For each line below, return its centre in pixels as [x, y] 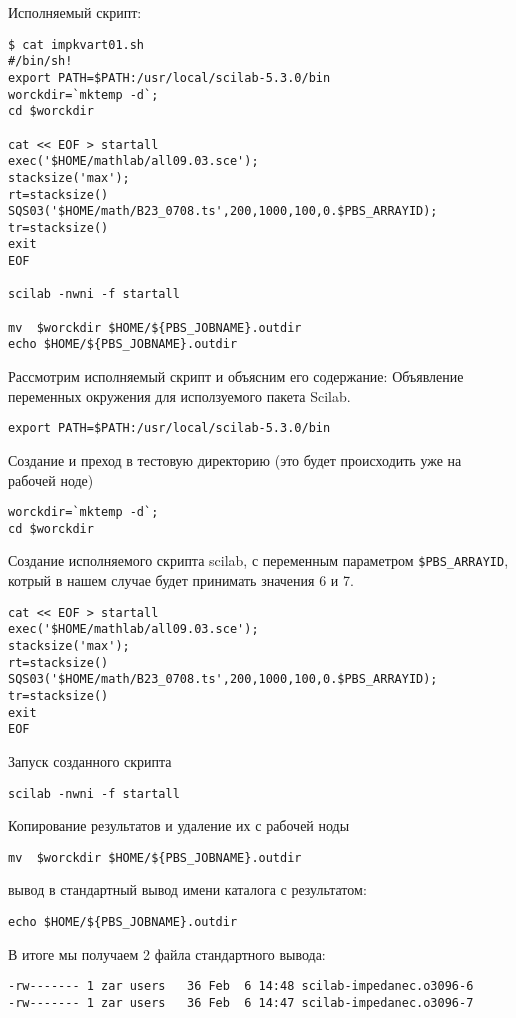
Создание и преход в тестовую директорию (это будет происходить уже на [235, 459]
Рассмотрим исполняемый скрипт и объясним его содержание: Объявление [236, 376]
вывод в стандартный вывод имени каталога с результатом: [187, 889]
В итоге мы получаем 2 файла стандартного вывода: [167, 953]
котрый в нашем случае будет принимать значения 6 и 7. [181, 580]
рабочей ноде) [51, 479]
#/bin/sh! [40, 61]
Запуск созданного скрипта [90, 760]
